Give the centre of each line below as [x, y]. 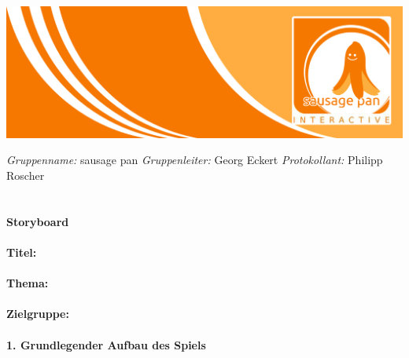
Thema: [28, 283]
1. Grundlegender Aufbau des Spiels [106, 344]
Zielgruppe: [38, 314]
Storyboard [38, 221]
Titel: [22, 252]
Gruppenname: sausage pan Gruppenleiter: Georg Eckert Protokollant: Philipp [195, 160]
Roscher [26, 175]
